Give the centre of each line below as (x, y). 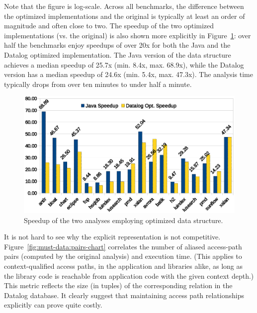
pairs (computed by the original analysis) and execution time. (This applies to (123, 256)
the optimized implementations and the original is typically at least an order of (125, 16)
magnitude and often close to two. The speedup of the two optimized (109, 26)
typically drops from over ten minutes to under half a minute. (98, 84)
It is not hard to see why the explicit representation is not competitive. (112, 237)
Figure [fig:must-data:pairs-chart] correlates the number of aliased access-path (123, 246)
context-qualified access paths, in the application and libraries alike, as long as (124, 266)
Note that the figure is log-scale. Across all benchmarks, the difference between (124, 6)
